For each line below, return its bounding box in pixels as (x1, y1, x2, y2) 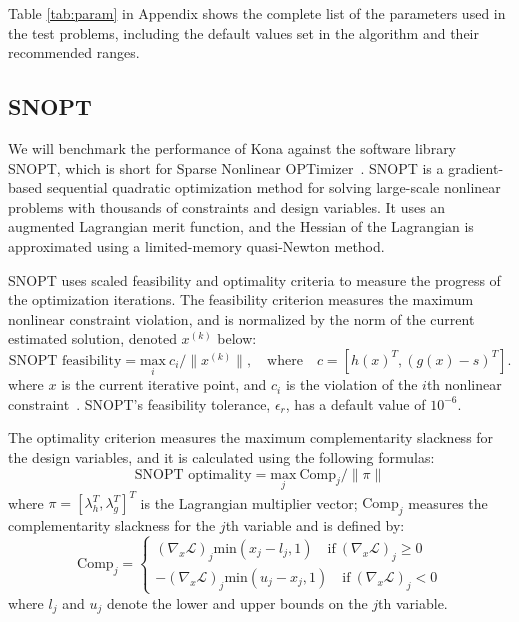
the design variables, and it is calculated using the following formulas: (8, 446, 435, 467)
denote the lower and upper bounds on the (106, 592, 368, 613)
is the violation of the (285, 374, 418, 395)
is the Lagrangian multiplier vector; (140, 492, 358, 513)
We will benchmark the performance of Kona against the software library (8, 137, 457, 158)
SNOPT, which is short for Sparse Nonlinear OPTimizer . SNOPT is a (8, 157, 444, 178)
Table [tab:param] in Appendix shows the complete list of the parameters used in (8, 3, 506, 23)
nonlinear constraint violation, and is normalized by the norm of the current (8, 308, 475, 329)
